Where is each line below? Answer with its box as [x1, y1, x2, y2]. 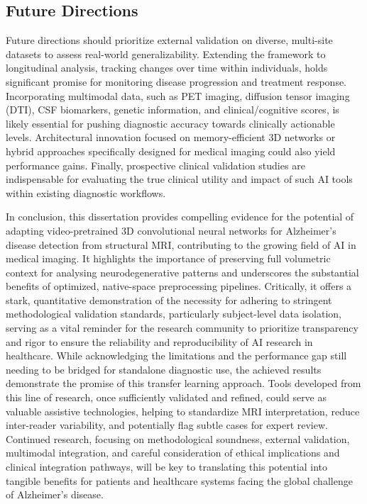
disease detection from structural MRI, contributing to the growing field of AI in [6, 237, 356, 252]
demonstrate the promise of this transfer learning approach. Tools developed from [6, 376, 361, 391]
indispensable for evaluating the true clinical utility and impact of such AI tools [6, 172, 353, 186]
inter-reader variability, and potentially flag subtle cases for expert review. [6, 418, 328, 432]
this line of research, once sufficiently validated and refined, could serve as [6, 390, 327, 405]
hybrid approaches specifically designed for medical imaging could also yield [6, 143, 336, 158]
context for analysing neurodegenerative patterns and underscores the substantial [6, 264, 359, 279]
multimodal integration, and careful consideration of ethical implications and [6, 445, 340, 460]
